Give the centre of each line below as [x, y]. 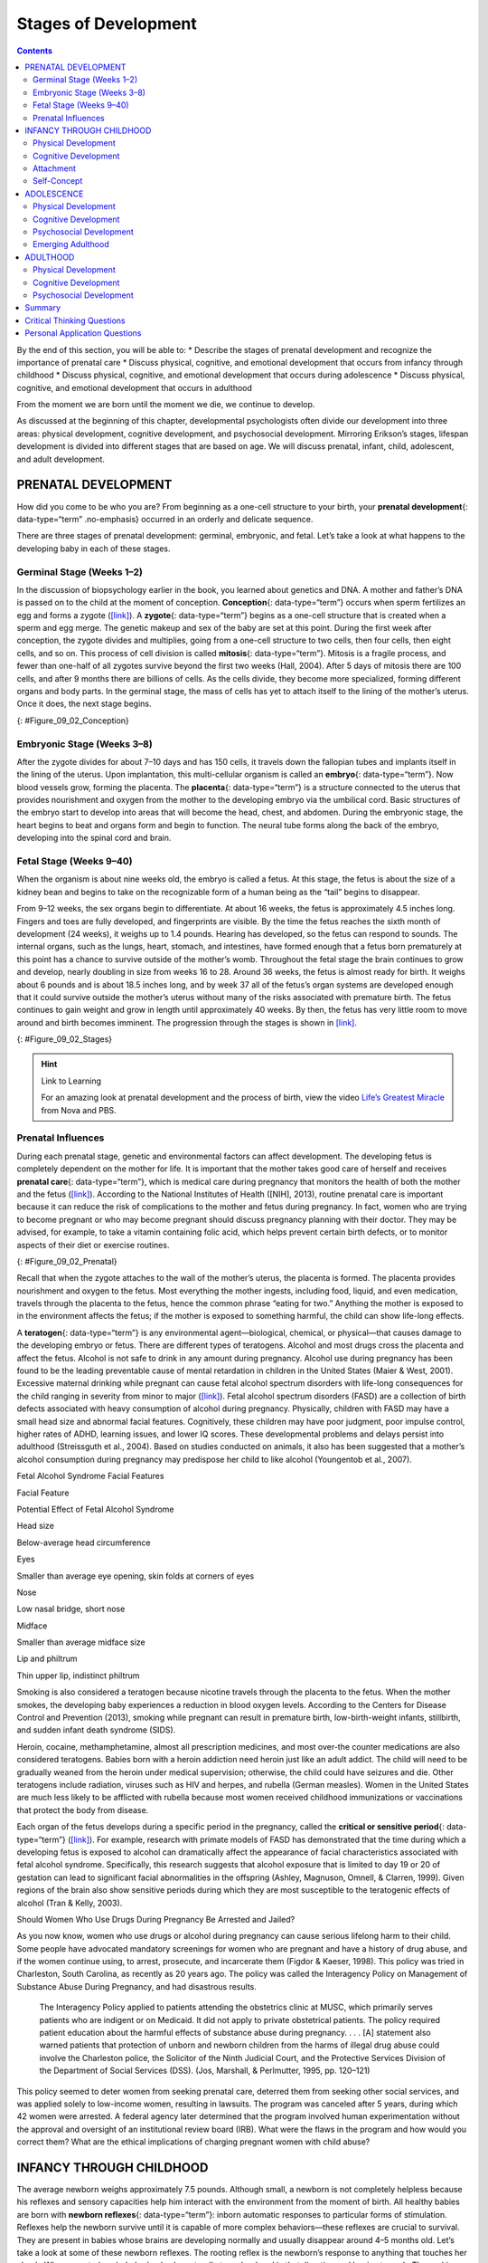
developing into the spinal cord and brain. [94, 838]
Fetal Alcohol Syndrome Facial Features [90, 1476]
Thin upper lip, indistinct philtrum [78, 1676]
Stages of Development [107, 24]
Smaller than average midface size [81, 1642]
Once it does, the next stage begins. [84, 704]
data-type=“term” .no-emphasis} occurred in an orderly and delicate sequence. [165, 519]
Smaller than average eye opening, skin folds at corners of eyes [136, 1576]
